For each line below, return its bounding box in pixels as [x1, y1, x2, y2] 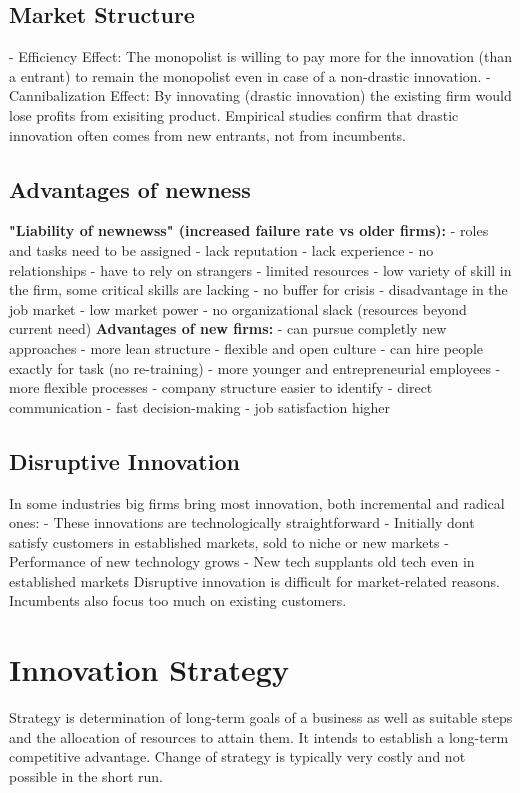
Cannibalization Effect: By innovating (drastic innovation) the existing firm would [9, 85, 512, 106]
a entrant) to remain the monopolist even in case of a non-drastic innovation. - [9, 65, 491, 86]
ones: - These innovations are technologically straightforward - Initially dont [9, 512, 475, 533]
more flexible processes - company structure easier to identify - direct [9, 377, 433, 398]
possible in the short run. [9, 765, 163, 786]
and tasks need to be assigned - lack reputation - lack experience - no [9, 239, 434, 260]
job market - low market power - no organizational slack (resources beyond [9, 298, 467, 319]
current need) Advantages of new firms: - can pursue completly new [9, 318, 447, 339]
